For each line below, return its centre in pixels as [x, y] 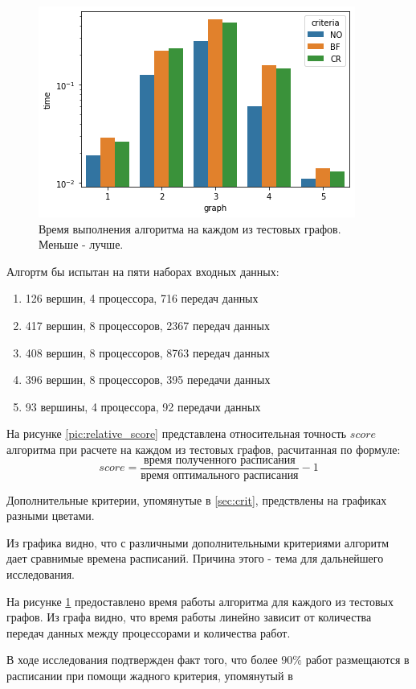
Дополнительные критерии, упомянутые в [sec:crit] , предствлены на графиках [197, 499]
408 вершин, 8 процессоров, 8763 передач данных [147, 352]
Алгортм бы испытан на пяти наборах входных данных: [143, 271]
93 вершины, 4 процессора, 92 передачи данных [143, 406]
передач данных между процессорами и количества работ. [149, 632]
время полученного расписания [220, 460]
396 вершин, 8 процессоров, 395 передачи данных [148, 380]
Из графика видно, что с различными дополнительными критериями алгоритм [198, 542]
